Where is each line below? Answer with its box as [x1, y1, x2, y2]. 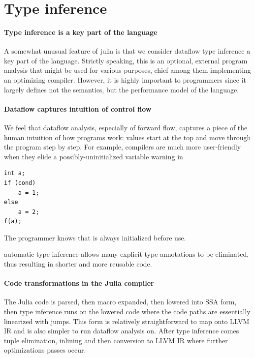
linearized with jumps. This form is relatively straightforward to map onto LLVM [4, 316, 250, 326]
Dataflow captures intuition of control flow [4, 103, 152, 114]
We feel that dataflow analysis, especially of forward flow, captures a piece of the [4, 122, 248, 132]
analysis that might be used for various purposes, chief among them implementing [4, 65, 251, 75]
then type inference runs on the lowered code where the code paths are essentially [4, 306, 251, 317]
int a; [4, 170, 25, 177]
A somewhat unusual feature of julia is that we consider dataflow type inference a [4, 46, 251, 56]
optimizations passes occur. [4, 345, 86, 355]
